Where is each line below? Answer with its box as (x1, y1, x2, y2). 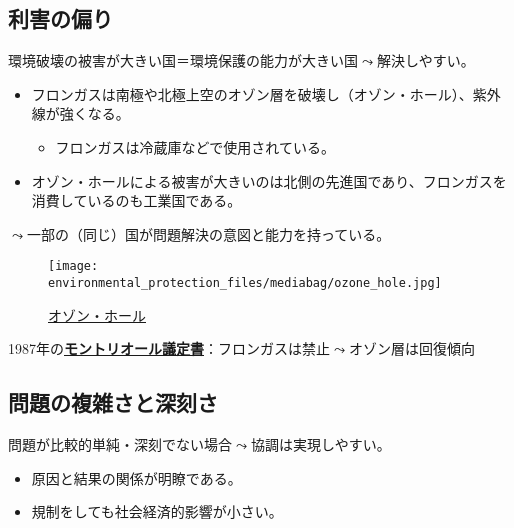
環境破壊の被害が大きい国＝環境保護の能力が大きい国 (8, 50, 358, 71)
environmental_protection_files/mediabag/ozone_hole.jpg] (48, 276, 442, 291)
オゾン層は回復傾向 (348, 338, 475, 359)
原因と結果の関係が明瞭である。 (31, 467, 242, 488)
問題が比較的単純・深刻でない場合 (8, 434, 232, 455)
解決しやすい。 (376, 50, 475, 71)
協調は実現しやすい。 (250, 434, 391, 455)
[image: (48, 259, 99, 274)
